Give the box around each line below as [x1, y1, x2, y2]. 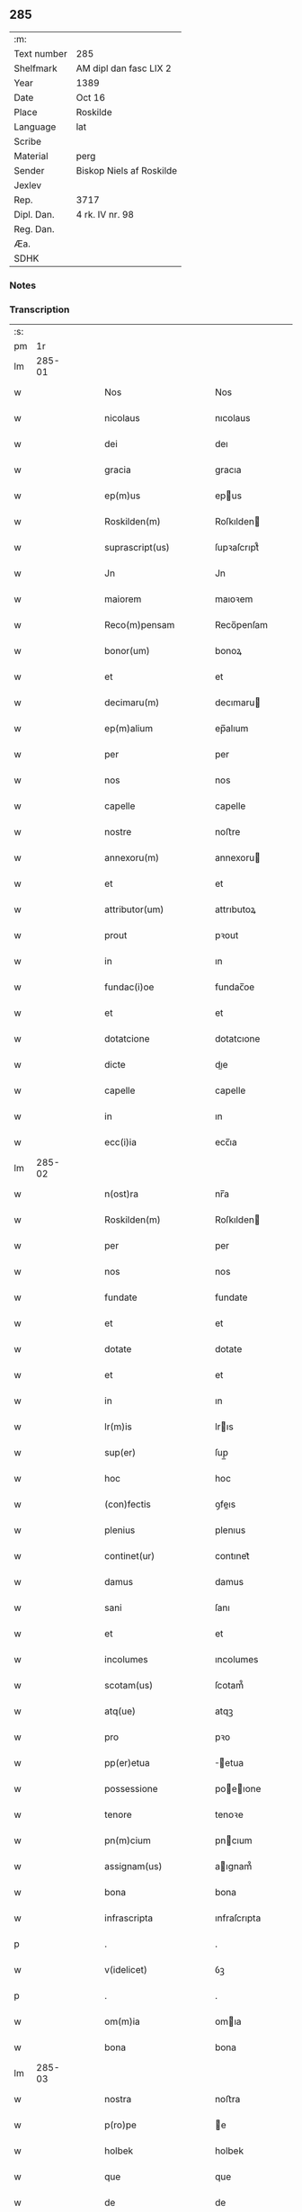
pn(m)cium [104, 1834, 151, 1847]
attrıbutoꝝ [214, 903, 256, 916]
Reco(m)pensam [104, 619, 175, 631]
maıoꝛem [214, 593, 253, 605]
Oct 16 [75, 91, 106, 103]
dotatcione [104, 1033, 150, 1045]
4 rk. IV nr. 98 [75, 208, 135, 220]
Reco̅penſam [214, 619, 268, 631]
